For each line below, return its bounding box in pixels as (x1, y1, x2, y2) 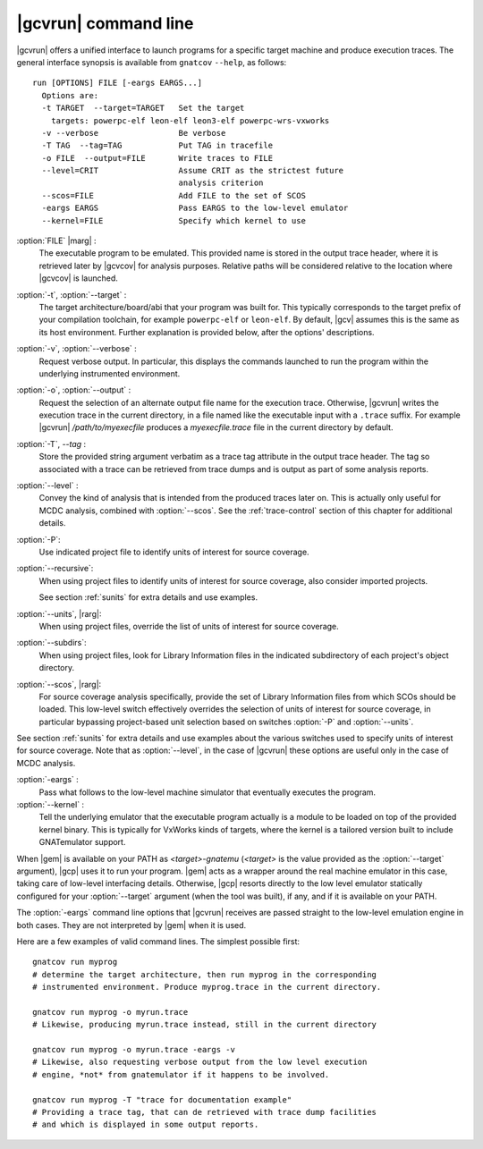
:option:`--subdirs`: (16, 638, 87, 648)
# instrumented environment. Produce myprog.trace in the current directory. (32, 982, 382, 993)
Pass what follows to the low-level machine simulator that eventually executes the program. (38, 787, 376, 798)
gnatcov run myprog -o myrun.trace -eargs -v (32, 1044, 236, 1055)
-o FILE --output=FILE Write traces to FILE (41, 153, 273, 163)
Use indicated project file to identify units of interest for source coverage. (38, 546, 309, 557)
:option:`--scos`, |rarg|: (16, 679, 102, 689)
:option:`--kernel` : (16, 799, 85, 810)
